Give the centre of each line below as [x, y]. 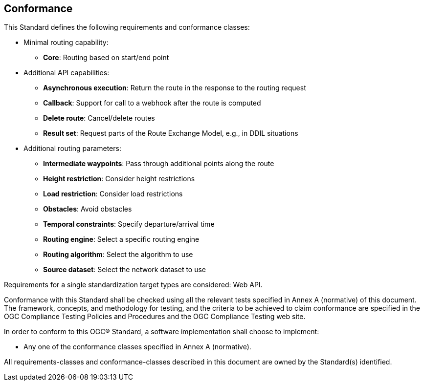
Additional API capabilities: [67, 73]
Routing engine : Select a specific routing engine [121, 239]
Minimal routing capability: [66, 43]
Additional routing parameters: [72, 149]
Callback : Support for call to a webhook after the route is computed [152, 103]
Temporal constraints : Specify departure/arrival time [129, 224]
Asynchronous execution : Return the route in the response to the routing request [175, 88]
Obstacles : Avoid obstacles [88, 209]
